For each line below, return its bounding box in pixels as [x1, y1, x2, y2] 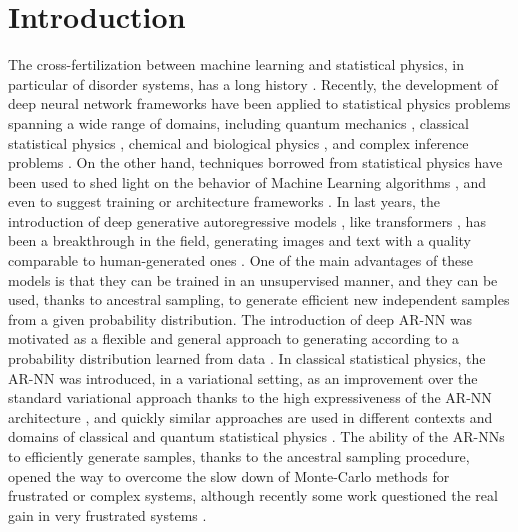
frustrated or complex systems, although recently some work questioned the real [8, 485, 498, 506]
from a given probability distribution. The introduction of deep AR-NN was [8, 308, 473, 329]
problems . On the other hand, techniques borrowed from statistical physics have [8, 152, 503, 173]
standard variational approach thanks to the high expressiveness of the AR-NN [8, 387, 492, 408]
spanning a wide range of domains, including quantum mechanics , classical [8, 112, 469, 133]
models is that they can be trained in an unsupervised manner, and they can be [8, 269, 498, 290]
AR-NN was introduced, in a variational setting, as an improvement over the [8, 367, 478, 388]
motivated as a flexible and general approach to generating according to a [8, 328, 459, 349]
